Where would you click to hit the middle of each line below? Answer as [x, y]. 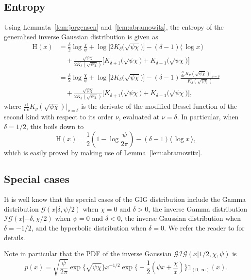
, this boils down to [55, 126]
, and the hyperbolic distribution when [89, 227]
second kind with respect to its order [59, 117]
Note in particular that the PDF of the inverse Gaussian [88, 254]
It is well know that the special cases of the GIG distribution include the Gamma [125, 199]
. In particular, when [208, 117]
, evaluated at [139, 117]
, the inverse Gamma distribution [198, 208]
